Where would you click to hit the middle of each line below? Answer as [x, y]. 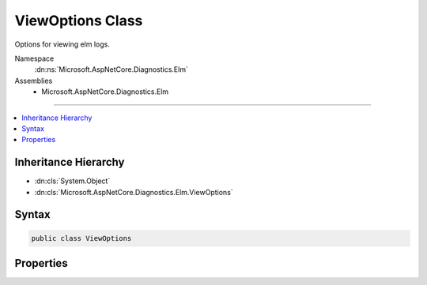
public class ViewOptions [81, 238]
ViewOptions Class [79, 21]
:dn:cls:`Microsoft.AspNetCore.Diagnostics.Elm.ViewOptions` [134, 192]
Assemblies [34, 81]
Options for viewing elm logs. [62, 44]
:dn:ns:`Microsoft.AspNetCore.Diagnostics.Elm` [111, 69]
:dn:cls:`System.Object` [72, 181]
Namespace [34, 58]
